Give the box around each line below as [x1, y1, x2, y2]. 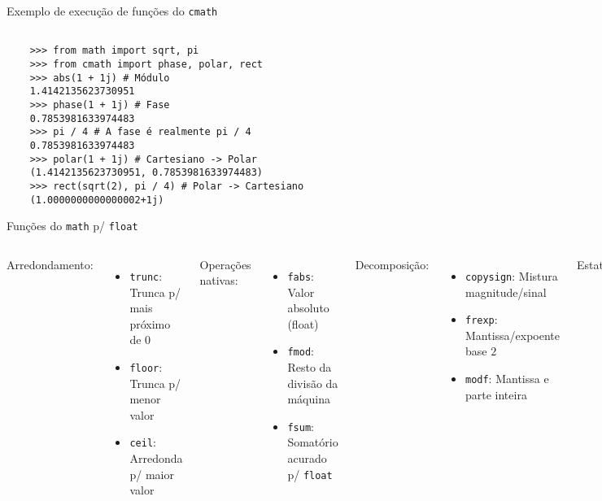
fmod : [287, 342, 314, 359]
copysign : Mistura [465, 267, 558, 284]
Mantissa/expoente [465, 326, 561, 343]
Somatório [287, 433, 338, 451]
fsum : [287, 417, 314, 434]
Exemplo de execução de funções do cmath [7, 2, 218, 19]
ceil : [129, 433, 156, 451]
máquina [287, 390, 330, 407]
